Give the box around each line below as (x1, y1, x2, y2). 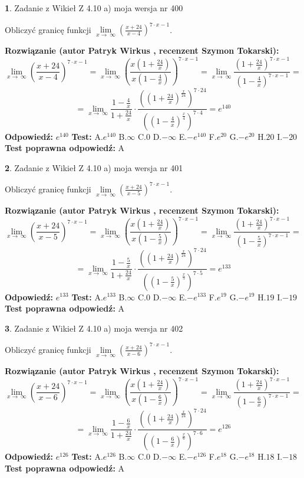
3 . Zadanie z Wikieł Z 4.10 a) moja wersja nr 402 (5, 322, 183, 334)
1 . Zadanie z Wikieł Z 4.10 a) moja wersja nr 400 (5, 2, 183, 14)
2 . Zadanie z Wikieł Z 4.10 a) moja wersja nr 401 (5, 161, 183, 173)
